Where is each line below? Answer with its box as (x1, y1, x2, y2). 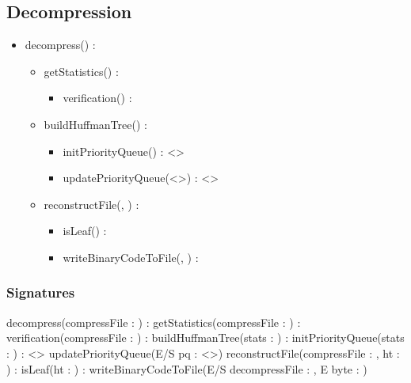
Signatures (6, 283, 75, 302)
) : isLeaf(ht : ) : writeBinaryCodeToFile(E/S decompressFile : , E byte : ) (6, 360, 367, 377)
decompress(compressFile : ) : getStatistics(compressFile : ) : (6, 313, 301, 330)
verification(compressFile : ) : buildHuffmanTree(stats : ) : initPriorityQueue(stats (6, 329, 405, 346)
